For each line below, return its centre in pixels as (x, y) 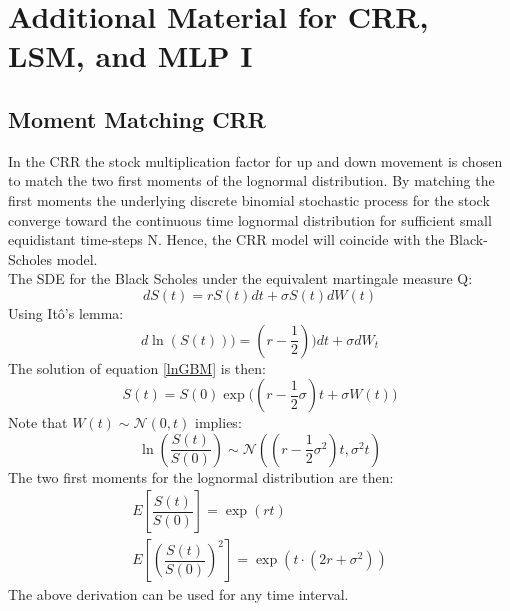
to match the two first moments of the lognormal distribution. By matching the (251, 180)
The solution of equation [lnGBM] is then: (137, 367)
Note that (38, 422)
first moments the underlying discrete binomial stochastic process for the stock (249, 199)
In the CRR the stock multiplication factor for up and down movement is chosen (255, 160)
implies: (218, 422)
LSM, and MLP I (130, 55)
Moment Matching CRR (137, 118)
